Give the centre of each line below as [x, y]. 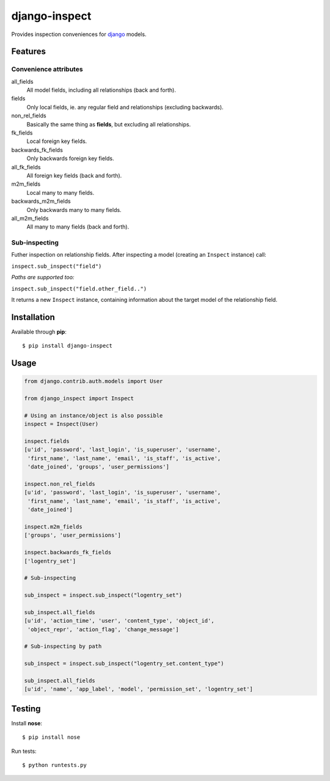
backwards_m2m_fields [41, 201]
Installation [33, 317]
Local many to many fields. [61, 193]
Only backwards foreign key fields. [70, 158]
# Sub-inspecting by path [63, 647]
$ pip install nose [51, 737]
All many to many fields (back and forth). [78, 227]
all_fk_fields [26, 167]
